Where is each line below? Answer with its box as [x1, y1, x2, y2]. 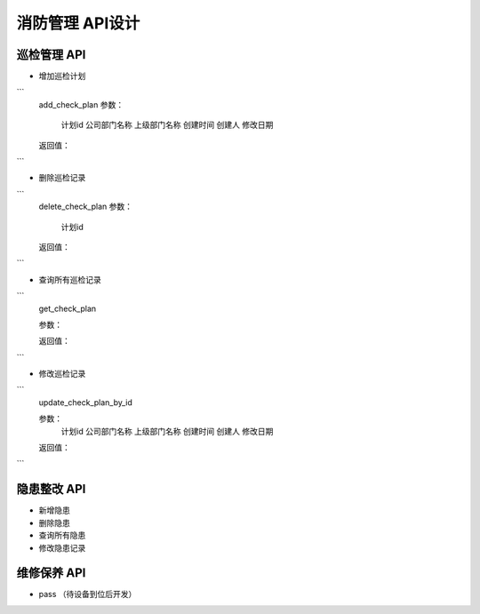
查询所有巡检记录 [38, 274, 101, 284]
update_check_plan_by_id [38, 396, 133, 408]
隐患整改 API [16, 482, 86, 497]
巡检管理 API [16, 47, 86, 62]
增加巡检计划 [38, 71, 86, 82]
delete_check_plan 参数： [38, 201, 133, 212]
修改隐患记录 [38, 542, 86, 553]
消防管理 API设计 [16, 13, 140, 33]
